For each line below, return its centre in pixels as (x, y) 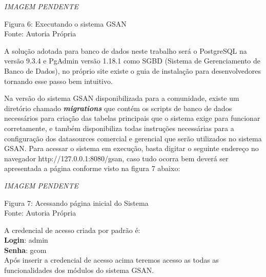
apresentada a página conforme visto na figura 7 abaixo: (92, 168)
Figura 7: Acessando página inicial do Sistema (76, 203)
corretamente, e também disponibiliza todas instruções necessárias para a (119, 128)
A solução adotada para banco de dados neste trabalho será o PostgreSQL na (126, 50)
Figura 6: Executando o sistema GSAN (65, 23)
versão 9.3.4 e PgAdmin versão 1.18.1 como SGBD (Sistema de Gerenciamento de (132, 61)
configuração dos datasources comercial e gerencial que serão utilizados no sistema (133, 138)
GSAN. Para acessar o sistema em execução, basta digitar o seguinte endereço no (131, 148)
